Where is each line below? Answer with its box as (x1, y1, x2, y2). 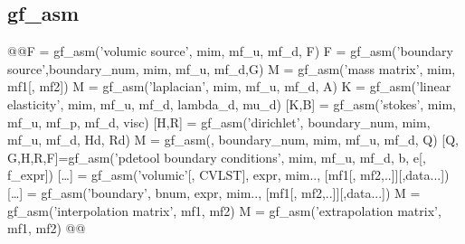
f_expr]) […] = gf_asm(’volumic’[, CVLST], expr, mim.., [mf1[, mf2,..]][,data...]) (7, 165, 450, 184)
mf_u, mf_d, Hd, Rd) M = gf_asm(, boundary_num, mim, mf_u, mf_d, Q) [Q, (7, 130, 459, 149)
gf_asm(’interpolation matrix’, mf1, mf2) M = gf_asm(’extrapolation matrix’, (7, 201, 441, 220)
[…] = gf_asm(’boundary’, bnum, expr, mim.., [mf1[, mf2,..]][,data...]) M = (7, 183, 421, 202)
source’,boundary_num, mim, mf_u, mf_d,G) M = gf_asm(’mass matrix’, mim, (7, 59, 456, 78)
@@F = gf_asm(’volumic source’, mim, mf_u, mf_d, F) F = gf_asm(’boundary (7, 42, 453, 61)
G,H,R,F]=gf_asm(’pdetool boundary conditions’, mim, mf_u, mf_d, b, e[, (7, 147, 426, 166)
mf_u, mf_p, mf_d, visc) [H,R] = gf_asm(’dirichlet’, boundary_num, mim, (7, 112, 431, 131)
